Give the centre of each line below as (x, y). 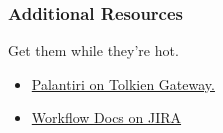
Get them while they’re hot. (93, 50)
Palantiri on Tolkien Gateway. (123, 83)
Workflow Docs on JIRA (106, 117)
